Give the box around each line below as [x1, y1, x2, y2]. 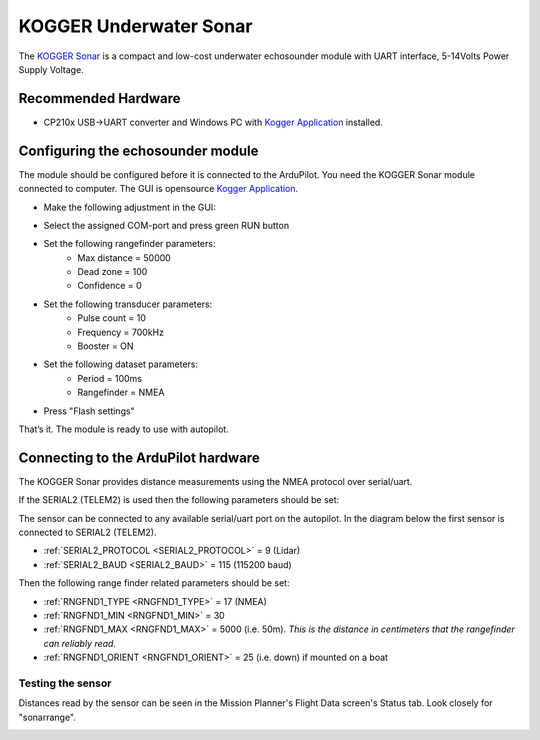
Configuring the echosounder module [18, 142, 259, 159]
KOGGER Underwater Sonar [18, 15, 253, 37]
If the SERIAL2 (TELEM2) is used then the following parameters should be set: [18, 494, 340, 506]
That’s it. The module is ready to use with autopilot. [18, 423, 229, 435]
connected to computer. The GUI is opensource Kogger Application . [18, 183, 299, 195]
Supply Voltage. [18, 63, 84, 75]
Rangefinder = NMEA [77, 386, 165, 399]
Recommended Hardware [18, 90, 181, 107]
